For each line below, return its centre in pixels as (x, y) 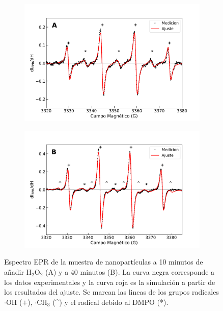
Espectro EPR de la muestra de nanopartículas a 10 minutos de (104, 262)
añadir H (18, 272)
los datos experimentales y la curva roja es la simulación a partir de (110, 282)
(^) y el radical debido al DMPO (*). (110, 302)
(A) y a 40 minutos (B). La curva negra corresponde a (130, 272)
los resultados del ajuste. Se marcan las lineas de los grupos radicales (111, 292)
